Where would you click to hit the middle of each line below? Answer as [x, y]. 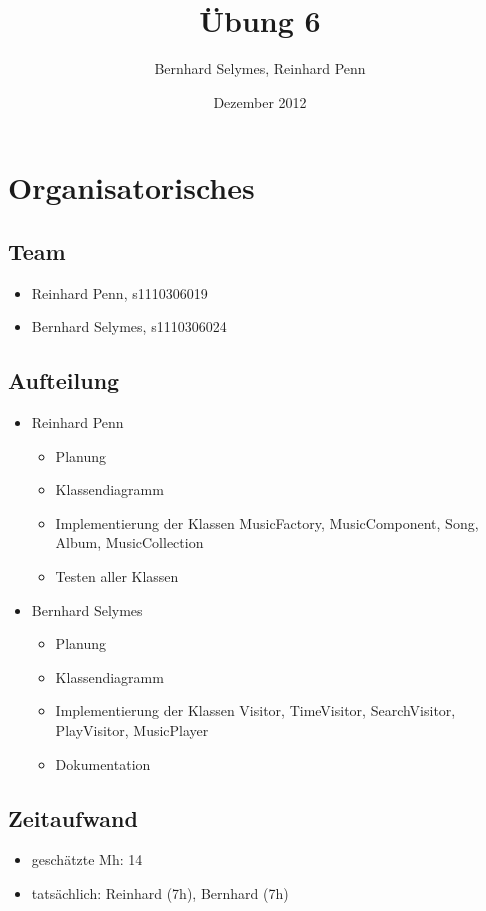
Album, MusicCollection [129, 542]
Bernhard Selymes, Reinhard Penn [260, 68]
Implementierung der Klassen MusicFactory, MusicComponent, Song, [267, 522]
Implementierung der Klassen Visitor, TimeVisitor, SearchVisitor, [255, 710]
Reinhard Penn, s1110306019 [119, 292]
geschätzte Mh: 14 [87, 859]
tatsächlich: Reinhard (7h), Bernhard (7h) [160, 893]
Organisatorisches [131, 187]
